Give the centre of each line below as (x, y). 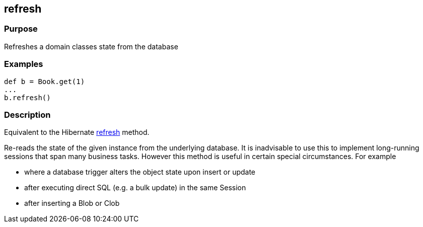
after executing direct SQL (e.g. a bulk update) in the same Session (135, 188)
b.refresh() (27, 97)
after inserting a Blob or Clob (72, 203)
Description (27, 115)
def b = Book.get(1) (45, 81)
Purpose (21, 29)
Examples (24, 64)
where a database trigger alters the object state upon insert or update (140, 172)
